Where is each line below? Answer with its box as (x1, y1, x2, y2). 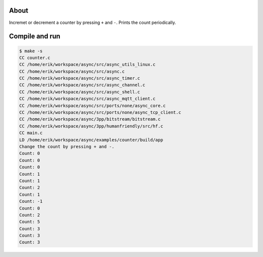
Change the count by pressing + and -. (19, 144, 114, 149)
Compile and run (9, 32, 60, 41)
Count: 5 (19, 219, 40, 225)
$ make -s (19, 48, 43, 54)
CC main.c (19, 130, 43, 136)
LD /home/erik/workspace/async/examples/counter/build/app (19, 137, 163, 143)
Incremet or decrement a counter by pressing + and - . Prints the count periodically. (9, 20, 176, 25)
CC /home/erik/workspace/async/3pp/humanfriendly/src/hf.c (19, 123, 163, 129)
